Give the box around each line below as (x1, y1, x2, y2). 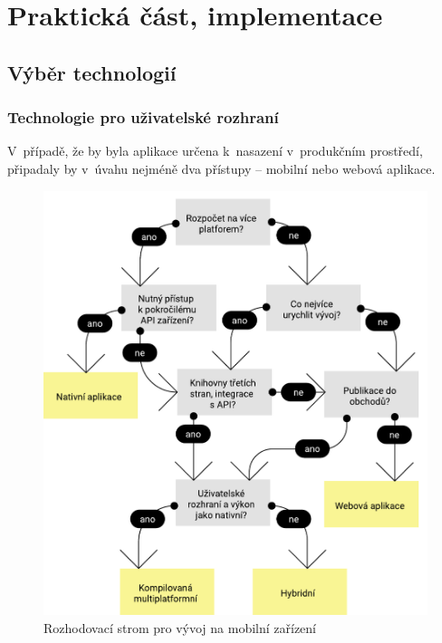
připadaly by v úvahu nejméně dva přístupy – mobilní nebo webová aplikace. (7, 158, 436, 178)
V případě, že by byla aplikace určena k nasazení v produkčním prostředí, (7, 141, 423, 160)
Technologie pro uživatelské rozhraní (7, 106, 279, 129)
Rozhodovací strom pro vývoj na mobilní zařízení (43, 618, 317, 637)
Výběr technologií (7, 58, 177, 86)
